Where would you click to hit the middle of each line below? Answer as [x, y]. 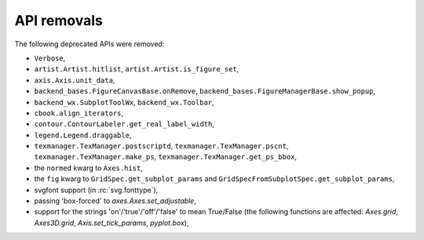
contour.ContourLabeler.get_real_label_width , [124, 124]
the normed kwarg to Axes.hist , [88, 168]
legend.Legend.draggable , [83, 135]
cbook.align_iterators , [79, 113]
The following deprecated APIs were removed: [90, 44]
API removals [59, 20]
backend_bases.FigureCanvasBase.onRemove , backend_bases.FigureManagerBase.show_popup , [205, 91]
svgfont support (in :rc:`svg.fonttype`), [96, 190]
